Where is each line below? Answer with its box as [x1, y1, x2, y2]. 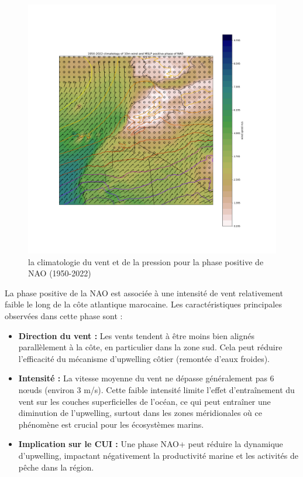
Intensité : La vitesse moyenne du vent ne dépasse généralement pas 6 [18, 372, 274, 384]
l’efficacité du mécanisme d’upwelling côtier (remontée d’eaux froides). [18, 352, 270, 364]
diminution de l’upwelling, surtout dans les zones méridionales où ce [18, 407, 262, 419]
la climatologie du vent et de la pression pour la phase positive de [28, 255, 264, 268]
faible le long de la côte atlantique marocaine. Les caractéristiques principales [5, 298, 282, 310]
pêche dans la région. [18, 461, 94, 473]
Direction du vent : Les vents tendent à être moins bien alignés [18, 329, 254, 341]
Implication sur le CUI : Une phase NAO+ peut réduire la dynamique [18, 438, 283, 450]
